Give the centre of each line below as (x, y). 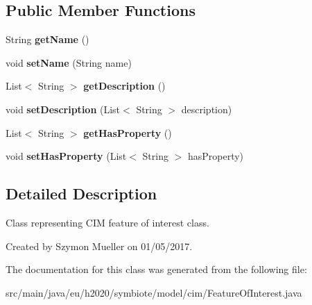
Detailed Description (81, 193)
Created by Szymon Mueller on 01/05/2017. (99, 246)
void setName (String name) (69, 62)
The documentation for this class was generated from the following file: (156, 269)
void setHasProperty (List (66, 156)
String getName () (47, 39)
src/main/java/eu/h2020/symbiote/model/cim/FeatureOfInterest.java (154, 292)
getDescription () (124, 86)
